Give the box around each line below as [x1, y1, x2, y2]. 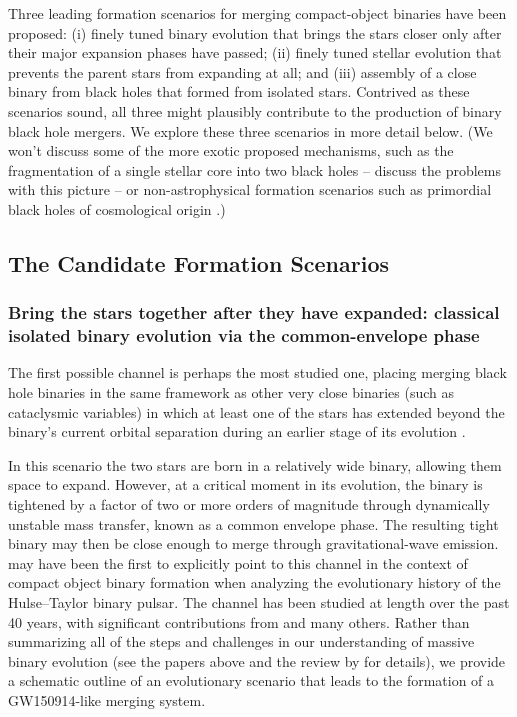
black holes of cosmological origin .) [8, 198, 226, 219]
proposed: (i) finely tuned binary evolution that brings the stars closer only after [8, 22, 502, 43]
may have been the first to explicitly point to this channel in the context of [8, 552, 468, 573]
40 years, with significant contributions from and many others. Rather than [8, 611, 470, 632]
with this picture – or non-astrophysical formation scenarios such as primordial [8, 179, 492, 200]
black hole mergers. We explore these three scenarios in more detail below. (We [8, 120, 493, 141]
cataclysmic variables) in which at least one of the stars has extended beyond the [8, 401, 505, 422]
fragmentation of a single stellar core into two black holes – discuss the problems [8, 159, 501, 180]
